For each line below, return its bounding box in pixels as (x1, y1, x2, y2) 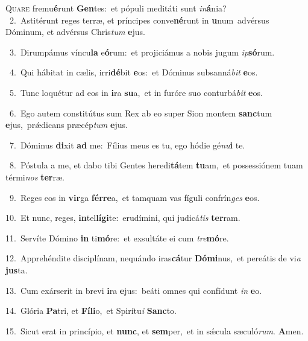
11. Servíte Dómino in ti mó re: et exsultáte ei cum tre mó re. (5, 231, 229, 244)
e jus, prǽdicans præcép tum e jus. (5, 118, 128, 131)
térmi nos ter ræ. (5, 170, 64, 183)
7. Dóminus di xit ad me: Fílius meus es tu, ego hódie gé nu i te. (9, 138, 245, 151)
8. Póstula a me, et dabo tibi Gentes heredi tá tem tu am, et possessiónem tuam (9, 159, 303, 171)
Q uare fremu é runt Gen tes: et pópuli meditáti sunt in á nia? (5, 2, 227, 14)
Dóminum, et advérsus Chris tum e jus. (5, 25, 145, 38)
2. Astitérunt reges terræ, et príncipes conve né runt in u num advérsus (9, 13, 269, 26)
